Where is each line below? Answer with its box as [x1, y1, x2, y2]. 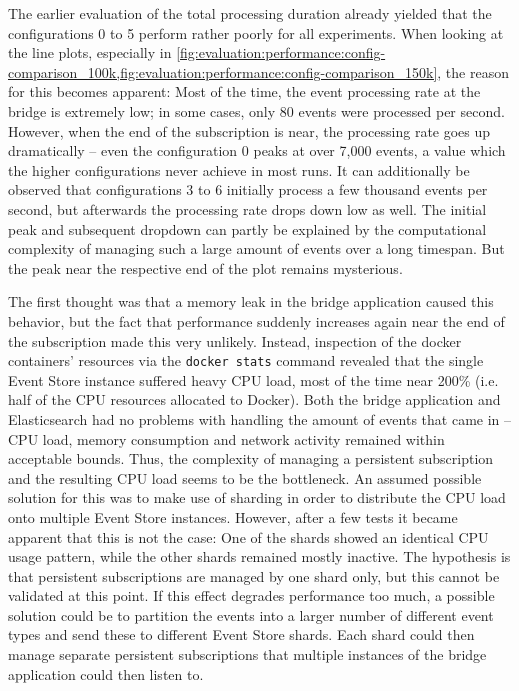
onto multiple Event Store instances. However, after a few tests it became [8, 506, 458, 527]
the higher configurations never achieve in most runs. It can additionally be [8, 159, 470, 180]
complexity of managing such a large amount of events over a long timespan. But [8, 238, 505, 259]
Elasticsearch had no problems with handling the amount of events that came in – [8, 408, 512, 429]
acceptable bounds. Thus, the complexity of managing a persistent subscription [8, 448, 494, 469]
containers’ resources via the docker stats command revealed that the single [8, 350, 484, 371]
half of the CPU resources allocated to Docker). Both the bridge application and [8, 389, 501, 410]
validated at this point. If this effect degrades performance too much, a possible [8, 585, 495, 606]
